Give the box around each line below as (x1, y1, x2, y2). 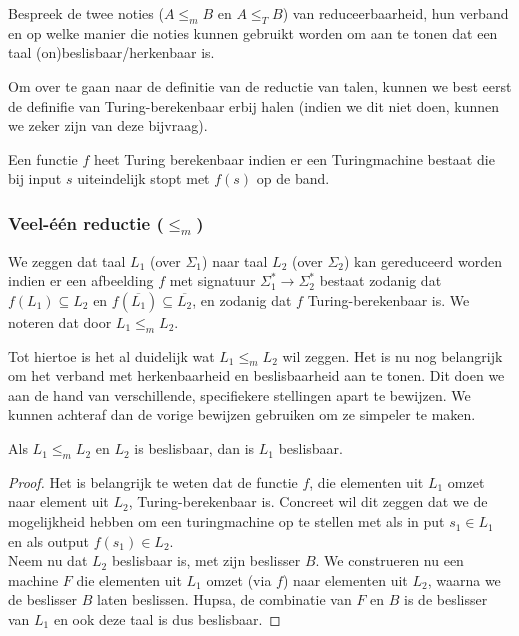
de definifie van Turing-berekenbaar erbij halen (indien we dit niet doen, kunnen (8, 95, 500, 116)
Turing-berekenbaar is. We (307, 289, 470, 310)
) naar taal (202, 250, 268, 271)
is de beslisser (404, 589, 488, 610)
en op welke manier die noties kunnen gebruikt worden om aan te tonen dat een (8, 22, 498, 43)
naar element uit (8, 491, 109, 512)
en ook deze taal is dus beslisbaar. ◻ (53, 609, 281, 630)
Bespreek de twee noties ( (8, 3, 164, 23)
